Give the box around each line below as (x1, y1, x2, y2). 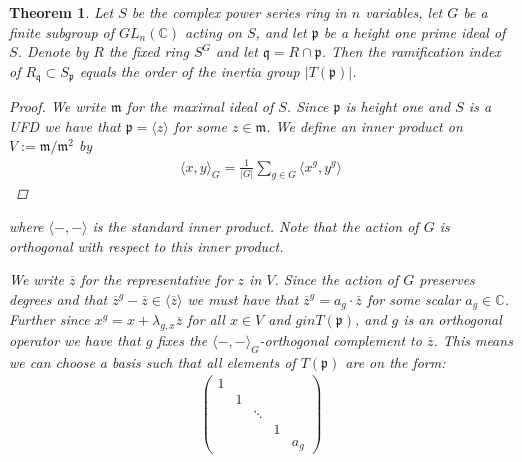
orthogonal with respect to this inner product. (9, 235, 284, 256)
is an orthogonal (403, 309, 502, 330)
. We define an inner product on (266, 115, 463, 136)
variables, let (365, 2, 443, 22)
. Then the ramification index (321, 41, 501, 62)
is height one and (345, 96, 451, 117)
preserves (419, 269, 475, 290)
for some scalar (366, 288, 461, 309)
